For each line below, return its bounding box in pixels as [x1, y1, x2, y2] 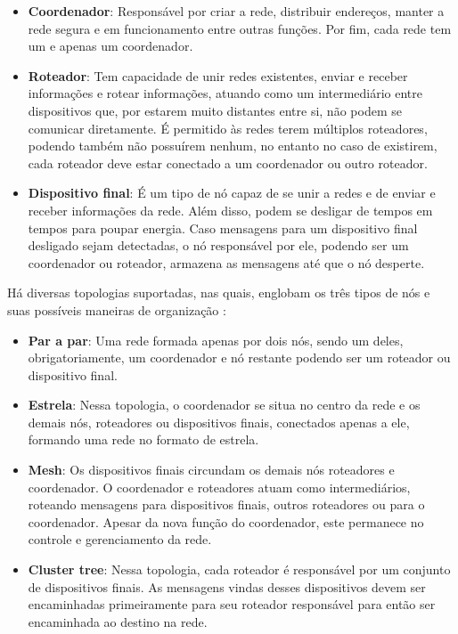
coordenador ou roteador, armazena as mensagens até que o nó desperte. [28, 253, 425, 272]
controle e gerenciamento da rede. [28, 530, 212, 549]
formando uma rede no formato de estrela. [28, 430, 259, 449]
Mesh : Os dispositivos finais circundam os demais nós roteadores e [28, 460, 395, 479]
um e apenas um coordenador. [28, 37, 193, 55]
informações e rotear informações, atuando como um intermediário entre [28, 84, 422, 102]
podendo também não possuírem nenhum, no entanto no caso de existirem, [28, 136, 438, 155]
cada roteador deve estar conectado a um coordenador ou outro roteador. [28, 153, 428, 172]
